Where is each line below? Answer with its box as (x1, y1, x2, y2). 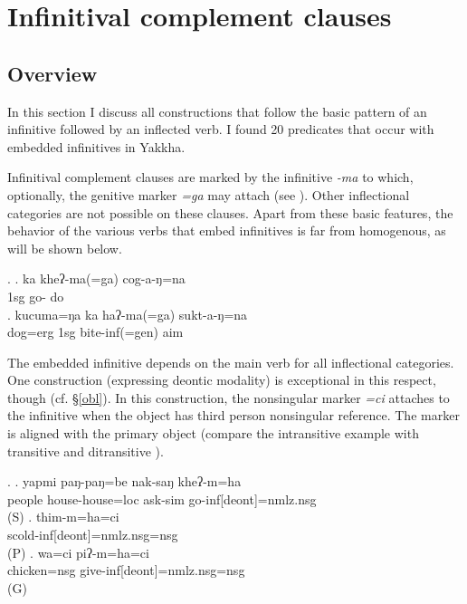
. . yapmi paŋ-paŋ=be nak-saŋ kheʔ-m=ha (7, 472, 242, 491)
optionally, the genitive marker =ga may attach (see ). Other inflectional (7, 185, 410, 204)
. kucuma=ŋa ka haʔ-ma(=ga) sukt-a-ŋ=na (7, 304, 248, 323)
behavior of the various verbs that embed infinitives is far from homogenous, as (7, 221, 446, 240)
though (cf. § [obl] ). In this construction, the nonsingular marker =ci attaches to (7, 388, 450, 407)
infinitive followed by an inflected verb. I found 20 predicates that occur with (7, 120, 434, 139)
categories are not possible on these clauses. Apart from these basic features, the (7, 203, 453, 222)
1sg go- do (7, 286, 64, 305)
